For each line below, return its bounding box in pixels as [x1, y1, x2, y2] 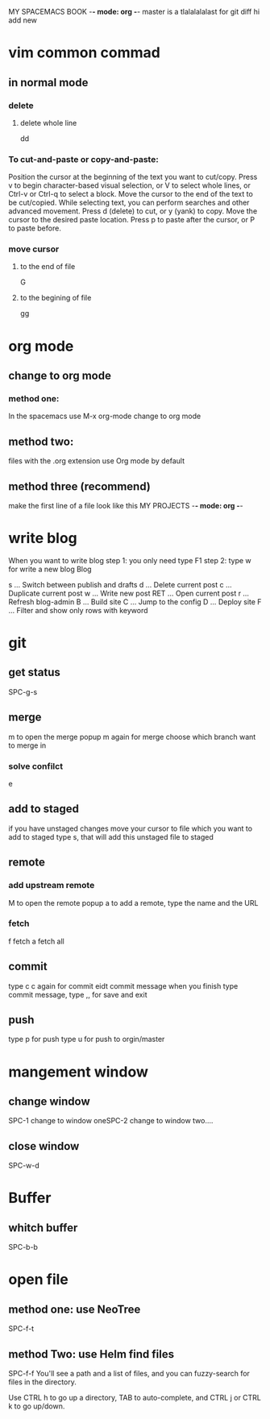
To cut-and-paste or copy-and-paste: [8, 153, 159, 164]
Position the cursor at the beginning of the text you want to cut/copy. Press [8, 172, 258, 182]
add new [8, 15, 38, 25]
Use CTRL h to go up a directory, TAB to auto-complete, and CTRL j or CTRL [8, 1393, 262, 1403]
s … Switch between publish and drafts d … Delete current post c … [8, 579, 232, 589]
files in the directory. [8, 1377, 77, 1387]
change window [8, 1095, 90, 1109]
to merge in [8, 741, 47, 750]
